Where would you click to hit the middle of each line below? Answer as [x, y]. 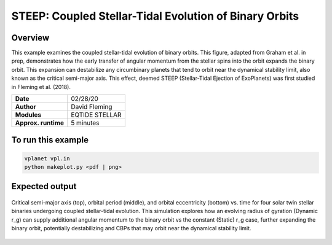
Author [26, 107]
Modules [28, 115]
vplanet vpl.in [47, 158]
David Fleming [92, 107]
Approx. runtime [40, 123]
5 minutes [85, 123]
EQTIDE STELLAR [96, 115]
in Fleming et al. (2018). [41, 87]
